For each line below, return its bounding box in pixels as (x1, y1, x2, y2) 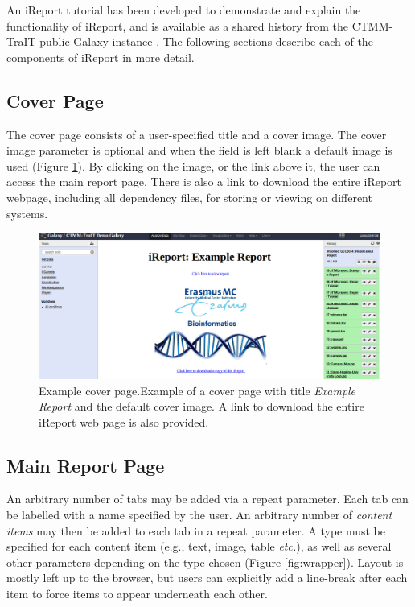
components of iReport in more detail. (6, 48, 195, 65)
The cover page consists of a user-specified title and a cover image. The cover (6, 126, 387, 142)
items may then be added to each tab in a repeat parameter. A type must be (6, 522, 386, 539)
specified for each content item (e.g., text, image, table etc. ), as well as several (6, 538, 392, 555)
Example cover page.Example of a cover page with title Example (39, 382, 356, 398)
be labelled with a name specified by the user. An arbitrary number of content (6, 506, 392, 523)
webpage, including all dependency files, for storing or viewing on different (6, 188, 372, 205)
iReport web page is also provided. (39, 413, 209, 430)
